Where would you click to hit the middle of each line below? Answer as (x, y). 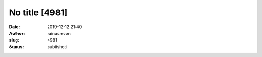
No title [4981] (38, 12)
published (57, 47)
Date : (15, 27)
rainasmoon (59, 33)
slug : (14, 40)
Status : (16, 47)
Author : (17, 33)
